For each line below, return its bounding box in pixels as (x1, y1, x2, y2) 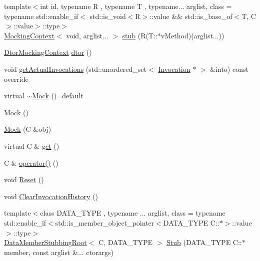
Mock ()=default (32, 90, 83, 101)
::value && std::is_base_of (149, 10, 232, 21)
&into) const (210, 63, 248, 74)
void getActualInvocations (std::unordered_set (4, 63, 147, 74)
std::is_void (89, 10, 126, 21)
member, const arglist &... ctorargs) (4, 247, 113, 257)
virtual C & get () (4, 140, 59, 151)
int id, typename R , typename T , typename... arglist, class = (40, 1, 232, 11)
